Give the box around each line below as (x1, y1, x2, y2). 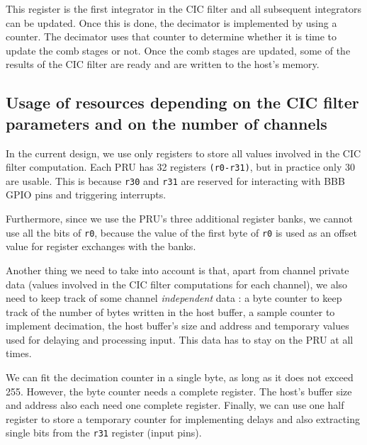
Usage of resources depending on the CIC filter (6, 91, 359, 113)
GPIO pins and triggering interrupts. (6, 187, 166, 202)
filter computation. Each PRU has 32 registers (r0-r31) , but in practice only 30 (6, 159, 356, 174)
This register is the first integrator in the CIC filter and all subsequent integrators (6, 1, 362, 16)
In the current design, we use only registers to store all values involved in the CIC (6, 145, 361, 160)
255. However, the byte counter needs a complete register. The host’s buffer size (6, 383, 352, 398)
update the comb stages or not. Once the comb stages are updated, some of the (6, 43, 351, 57)
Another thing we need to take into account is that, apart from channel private (6, 262, 349, 277)
